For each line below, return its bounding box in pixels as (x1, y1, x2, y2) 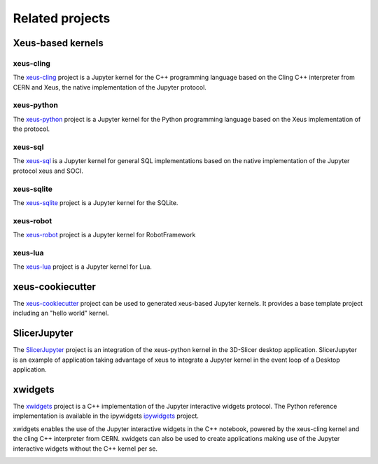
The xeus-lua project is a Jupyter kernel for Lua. (13, 262, 152, 271)
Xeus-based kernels (13, 37, 104, 49)
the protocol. (13, 125, 50, 133)
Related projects (13, 10, 111, 26)
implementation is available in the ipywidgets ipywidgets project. (13, 412, 199, 420)
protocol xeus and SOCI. (13, 167, 84, 175)
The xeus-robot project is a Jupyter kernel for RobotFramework (13, 231, 196, 239)
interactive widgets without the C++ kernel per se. (13, 444, 157, 453)
